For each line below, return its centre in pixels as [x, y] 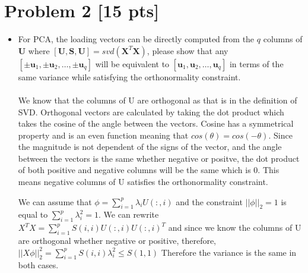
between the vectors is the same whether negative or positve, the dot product [159, 158]
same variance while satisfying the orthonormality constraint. [129, 76]
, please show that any [188, 50]
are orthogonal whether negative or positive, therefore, [117, 241]
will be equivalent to [132, 63]
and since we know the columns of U [235, 227]
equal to [33, 214]
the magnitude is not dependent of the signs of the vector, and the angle [150, 147]
